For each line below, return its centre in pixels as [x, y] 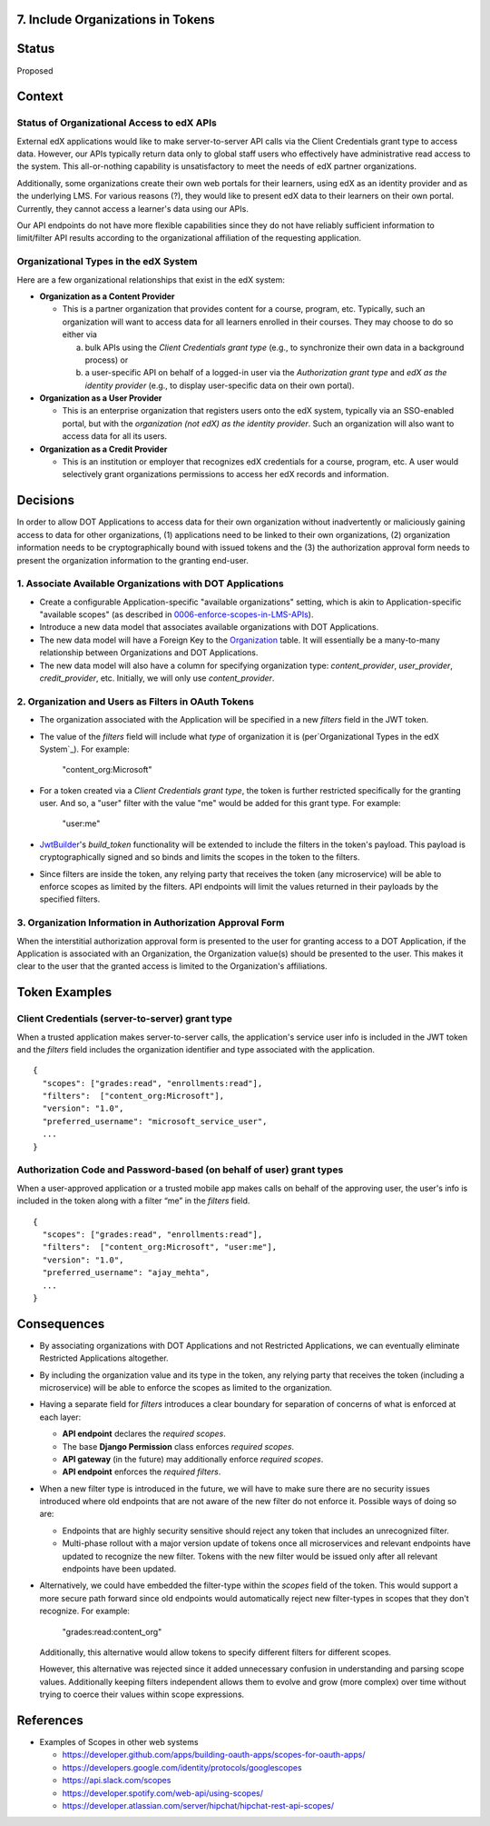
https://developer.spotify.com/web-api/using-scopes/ [162, 1793]
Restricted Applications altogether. [104, 1358]
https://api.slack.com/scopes [117, 1781]
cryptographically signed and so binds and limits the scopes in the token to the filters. [200, 857]
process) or [107, 360]
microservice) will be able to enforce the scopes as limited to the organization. [186, 1387]
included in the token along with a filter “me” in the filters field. [133, 1201]
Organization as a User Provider [101, 398]
